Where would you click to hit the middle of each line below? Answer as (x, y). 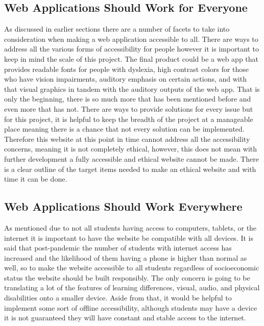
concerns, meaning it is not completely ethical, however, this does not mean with (131, 149)
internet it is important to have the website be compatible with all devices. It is (129, 237)
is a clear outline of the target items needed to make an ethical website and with (130, 169)
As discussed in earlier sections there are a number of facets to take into (117, 29)
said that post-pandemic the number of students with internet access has (118, 248)
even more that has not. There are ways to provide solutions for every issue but (129, 108)
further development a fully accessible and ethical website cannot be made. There (131, 158)
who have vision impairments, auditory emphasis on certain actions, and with (125, 79)
